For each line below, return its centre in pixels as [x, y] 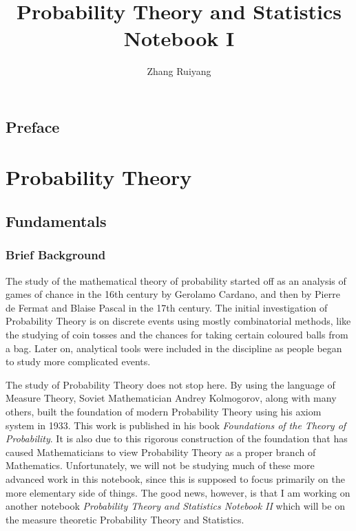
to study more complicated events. [78, 361]
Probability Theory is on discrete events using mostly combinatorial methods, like [178, 321]
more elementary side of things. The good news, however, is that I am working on [178, 492]
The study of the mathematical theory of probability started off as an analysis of [176, 280]
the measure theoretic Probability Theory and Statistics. [125, 519]
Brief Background [56, 255]
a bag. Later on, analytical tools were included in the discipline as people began [174, 348]
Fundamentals [56, 221]
